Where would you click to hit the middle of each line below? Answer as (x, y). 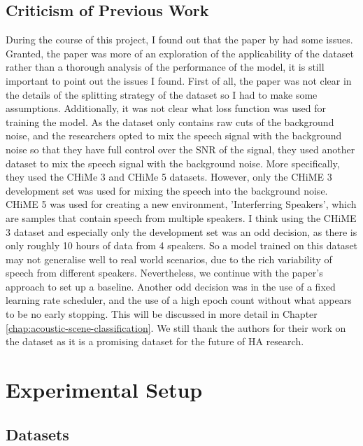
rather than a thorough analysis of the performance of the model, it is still (165, 67)
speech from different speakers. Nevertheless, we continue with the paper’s (164, 273)
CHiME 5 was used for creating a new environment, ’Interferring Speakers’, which (181, 204)
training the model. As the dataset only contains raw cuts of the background (170, 121)
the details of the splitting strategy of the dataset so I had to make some (162, 94)
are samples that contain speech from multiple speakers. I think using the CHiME (181, 217)
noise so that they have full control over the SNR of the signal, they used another (180, 149)
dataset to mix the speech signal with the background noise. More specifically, (173, 163)
